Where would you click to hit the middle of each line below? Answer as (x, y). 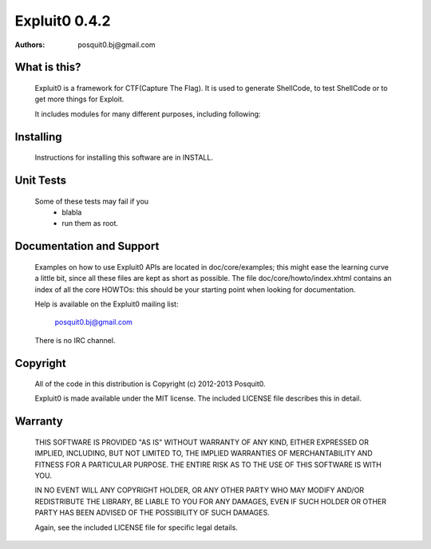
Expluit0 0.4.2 (63, 21)
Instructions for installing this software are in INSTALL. (124, 158)
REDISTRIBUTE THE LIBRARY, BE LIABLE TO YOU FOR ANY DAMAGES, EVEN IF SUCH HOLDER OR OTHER (211, 501)
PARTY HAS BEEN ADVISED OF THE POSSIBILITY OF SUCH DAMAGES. (152, 513)
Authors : (30, 45)
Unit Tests (41, 180)
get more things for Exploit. (79, 99)
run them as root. (90, 223)
